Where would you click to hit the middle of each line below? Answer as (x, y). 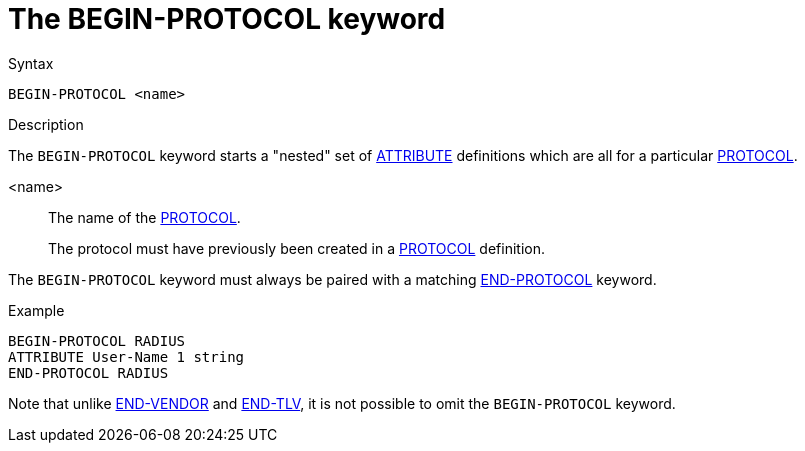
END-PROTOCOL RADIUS (88, 372)
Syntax (31, 63)
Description (46, 124)
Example (36, 310)
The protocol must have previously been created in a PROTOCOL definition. (296, 248)
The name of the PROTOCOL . (144, 217)
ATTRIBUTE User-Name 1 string (126, 356)
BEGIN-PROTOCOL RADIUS (97, 340)
